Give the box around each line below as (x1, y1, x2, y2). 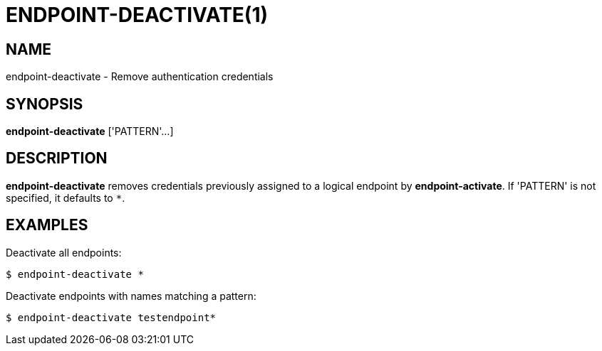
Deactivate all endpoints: (6, 246, 122, 259)
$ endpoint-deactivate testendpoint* (6, 311, 217, 323)
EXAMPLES (6, 216, 88, 234)
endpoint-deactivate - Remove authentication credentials (6, 70, 274, 83)
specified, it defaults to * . (6, 191, 125, 204)
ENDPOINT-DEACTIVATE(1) (6, 3, 269, 27)
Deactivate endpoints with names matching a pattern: (6, 289, 256, 302)
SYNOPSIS (6, 94, 83, 113)
